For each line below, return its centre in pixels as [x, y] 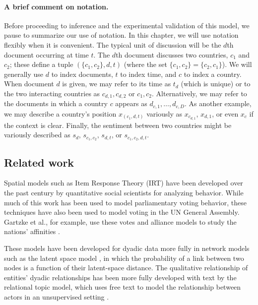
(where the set [145, 64]
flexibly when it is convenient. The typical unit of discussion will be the [113, 44]
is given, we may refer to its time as [117, 84]
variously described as [37, 135]
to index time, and [148, 74]
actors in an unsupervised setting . [57, 296]
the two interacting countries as [52, 93]
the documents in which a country [56, 103]
